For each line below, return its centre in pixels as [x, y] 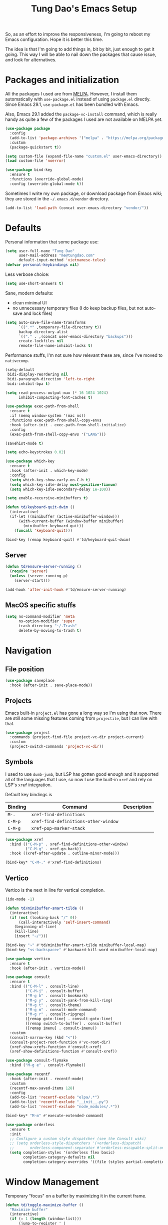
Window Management [52, 1182]
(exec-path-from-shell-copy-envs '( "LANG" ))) [58, 434]
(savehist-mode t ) [24, 443]
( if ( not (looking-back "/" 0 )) [43, 918]
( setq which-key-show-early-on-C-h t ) [50, 480]
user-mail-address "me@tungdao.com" [56, 255]
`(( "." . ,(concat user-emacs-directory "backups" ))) [76, 336]
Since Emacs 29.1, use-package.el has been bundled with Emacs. [72, 104]
